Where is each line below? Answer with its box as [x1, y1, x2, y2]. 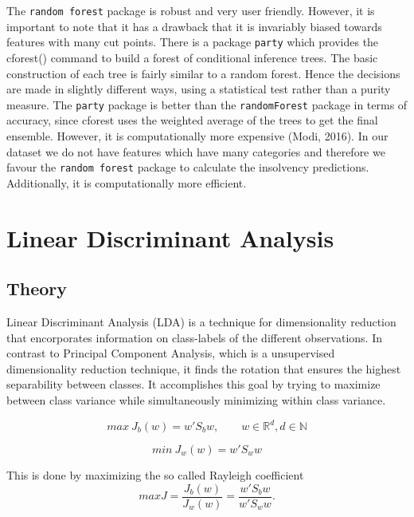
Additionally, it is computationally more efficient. [6, 174, 247, 191]
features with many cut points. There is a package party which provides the [6, 34, 379, 50]
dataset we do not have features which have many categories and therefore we [6, 143, 385, 160]
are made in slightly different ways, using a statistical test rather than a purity [6, 81, 391, 97]
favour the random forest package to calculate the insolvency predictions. [6, 159, 369, 176]
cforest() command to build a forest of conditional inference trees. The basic [6, 49, 378, 65]
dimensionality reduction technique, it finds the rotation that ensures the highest [6, 360, 401, 377]
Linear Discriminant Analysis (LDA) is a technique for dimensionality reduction [6, 313, 396, 330]
